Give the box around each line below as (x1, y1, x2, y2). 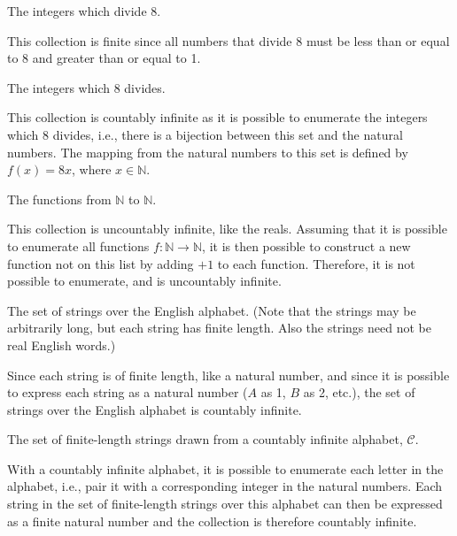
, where (72, 160, 112, 179)
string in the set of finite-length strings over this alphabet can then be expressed (7, 494, 443, 513)
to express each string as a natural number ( (7, 383, 248, 402)
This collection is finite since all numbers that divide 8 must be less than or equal (7, 31, 450, 50)
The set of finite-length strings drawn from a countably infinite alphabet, (7, 430, 403, 448)
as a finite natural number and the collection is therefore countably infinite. (7, 511, 417, 530)
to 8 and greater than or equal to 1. (7, 49, 201, 67)
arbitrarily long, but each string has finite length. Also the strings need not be (7, 318, 431, 337)
